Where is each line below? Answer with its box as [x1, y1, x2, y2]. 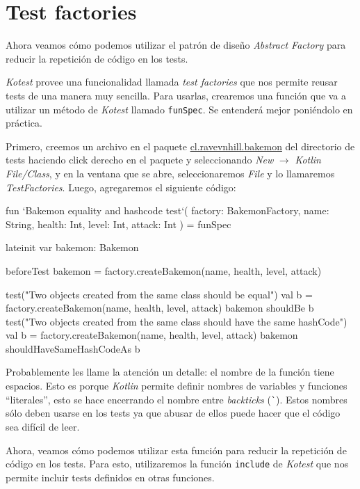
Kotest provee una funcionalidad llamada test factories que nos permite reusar [6, 74, 338, 89]
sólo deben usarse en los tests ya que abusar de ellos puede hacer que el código [6, 406, 341, 420]
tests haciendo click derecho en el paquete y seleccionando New [6, 152, 274, 167]
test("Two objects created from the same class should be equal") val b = [6, 287, 313, 301]
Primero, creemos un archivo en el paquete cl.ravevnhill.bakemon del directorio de [6, 138, 355, 153]
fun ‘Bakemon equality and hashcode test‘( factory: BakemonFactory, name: [6, 203, 329, 218]
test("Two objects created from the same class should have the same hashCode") [6, 314, 347, 328]
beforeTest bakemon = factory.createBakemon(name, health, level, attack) [6, 263, 322, 278]
